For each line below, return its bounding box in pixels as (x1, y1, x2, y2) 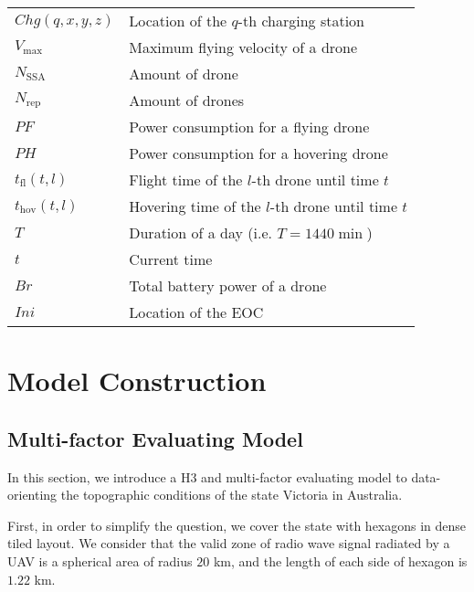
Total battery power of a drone (129, 275, 327, 296)
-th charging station (237, 10, 364, 31)
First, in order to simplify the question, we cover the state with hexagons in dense (7, 515, 467, 534)
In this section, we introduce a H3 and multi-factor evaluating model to (7, 467, 407, 486)
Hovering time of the (129, 196, 261, 217)
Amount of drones (129, 90, 245, 111)
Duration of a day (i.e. (129, 222, 272, 243)
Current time (129, 248, 213, 270)
